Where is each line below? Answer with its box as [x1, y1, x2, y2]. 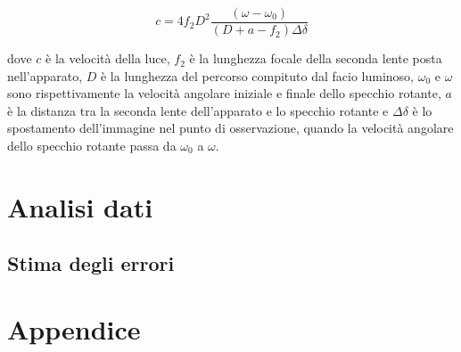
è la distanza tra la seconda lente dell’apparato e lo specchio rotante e [7, 101, 389, 119]
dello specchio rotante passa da [7, 136, 177, 155]
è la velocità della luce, [45, 49, 170, 68]
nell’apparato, [7, 66, 83, 85]
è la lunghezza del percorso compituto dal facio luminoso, [100, 66, 414, 85]
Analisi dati [7, 188, 153, 225]
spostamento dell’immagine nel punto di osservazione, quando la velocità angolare [7, 119, 454, 137]
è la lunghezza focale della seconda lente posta [189, 49, 442, 68]
